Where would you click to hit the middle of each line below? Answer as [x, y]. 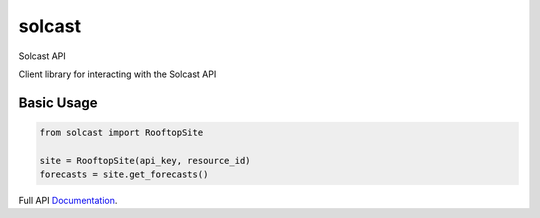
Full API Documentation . [68, 201]
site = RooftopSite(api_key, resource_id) [145, 160]
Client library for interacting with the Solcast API [117, 74]
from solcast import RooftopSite [121, 132]
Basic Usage [58, 102]
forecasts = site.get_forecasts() [124, 174]
